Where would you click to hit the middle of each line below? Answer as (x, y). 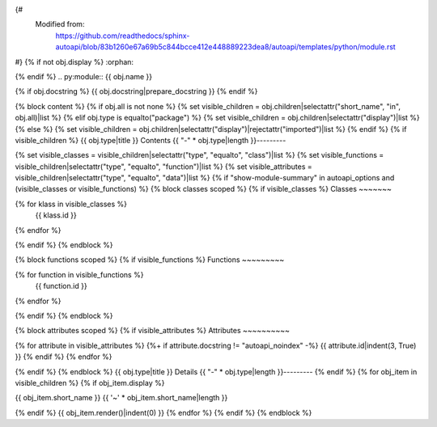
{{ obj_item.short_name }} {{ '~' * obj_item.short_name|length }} (121, 398)
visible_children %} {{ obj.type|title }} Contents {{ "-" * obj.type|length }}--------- (151, 140)
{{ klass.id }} (56, 215)
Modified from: (60, 24)
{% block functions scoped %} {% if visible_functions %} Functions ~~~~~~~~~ (150, 260)
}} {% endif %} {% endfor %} (64, 357)
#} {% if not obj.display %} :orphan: (74, 61)
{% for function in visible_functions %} (79, 274)
